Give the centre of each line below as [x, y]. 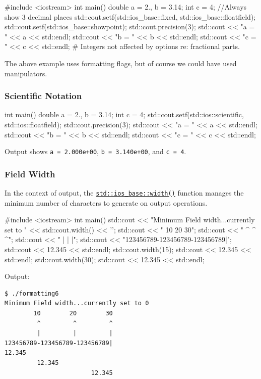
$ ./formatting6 [32, 293]
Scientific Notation [43, 96]
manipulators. [26, 73]
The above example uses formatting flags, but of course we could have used [121, 63]
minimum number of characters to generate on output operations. [106, 202]
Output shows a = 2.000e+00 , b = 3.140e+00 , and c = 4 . [95, 151]
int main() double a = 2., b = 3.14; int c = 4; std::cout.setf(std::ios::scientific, [124, 114]
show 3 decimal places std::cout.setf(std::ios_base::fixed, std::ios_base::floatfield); [130, 16]
